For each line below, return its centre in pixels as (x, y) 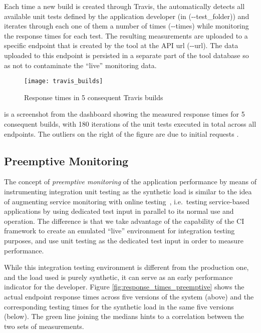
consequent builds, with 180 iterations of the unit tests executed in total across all (130, 124)
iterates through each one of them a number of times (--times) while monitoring (126, 26)
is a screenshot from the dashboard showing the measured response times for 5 (124, 114)
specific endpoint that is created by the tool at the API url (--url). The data (121, 45)
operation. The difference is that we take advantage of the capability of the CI (124, 221)
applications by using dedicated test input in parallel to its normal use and (119, 211)
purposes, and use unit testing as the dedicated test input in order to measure (124, 240)
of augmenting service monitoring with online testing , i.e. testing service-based (127, 201)
